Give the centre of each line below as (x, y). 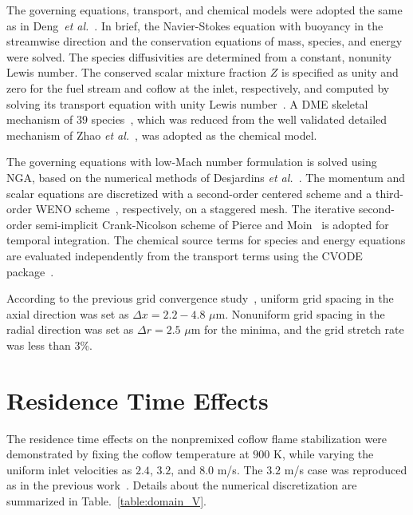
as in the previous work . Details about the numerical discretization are (182, 485)
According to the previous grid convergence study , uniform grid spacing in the (200, 298)
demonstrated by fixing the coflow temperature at (128, 454)
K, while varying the (324, 454)
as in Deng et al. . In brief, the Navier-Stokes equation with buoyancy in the (195, 25)
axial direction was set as (68, 313)
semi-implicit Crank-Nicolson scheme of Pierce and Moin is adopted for (212, 224)
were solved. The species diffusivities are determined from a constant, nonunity (199, 56)
